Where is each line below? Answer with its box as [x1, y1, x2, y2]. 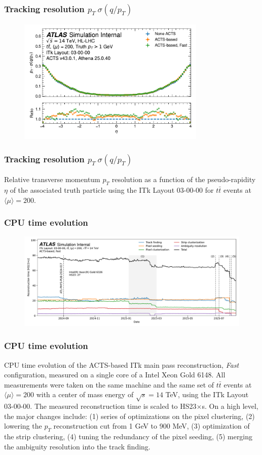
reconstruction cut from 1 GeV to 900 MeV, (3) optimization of [53, 421, 250, 431]
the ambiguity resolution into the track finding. [4, 441, 151, 451]
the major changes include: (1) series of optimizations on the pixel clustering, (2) [4, 410, 255, 421]
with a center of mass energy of [36, 389, 134, 400]
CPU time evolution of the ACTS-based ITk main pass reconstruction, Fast [4, 359, 239, 370]
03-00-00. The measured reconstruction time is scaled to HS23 [4, 401, 197, 411]
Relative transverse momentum [4, 174, 100, 185]
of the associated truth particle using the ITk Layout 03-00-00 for [10, 184, 214, 195]
